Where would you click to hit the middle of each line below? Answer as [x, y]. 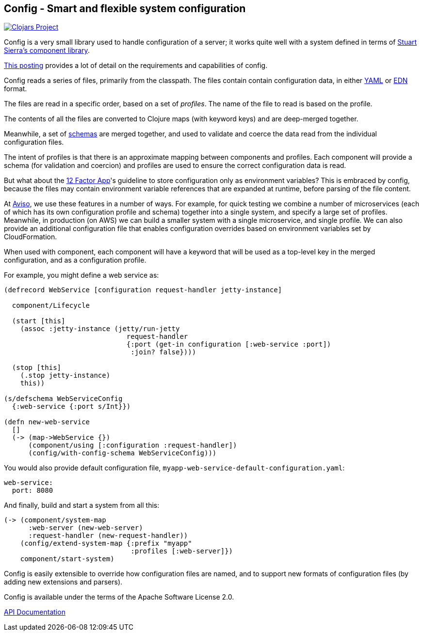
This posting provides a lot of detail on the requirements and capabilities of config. [136, 66]
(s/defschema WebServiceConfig [63, 399]
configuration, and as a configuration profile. [75, 260]
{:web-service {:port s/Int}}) [71, 407]
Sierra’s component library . [47, 50]
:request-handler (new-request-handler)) [108, 536]
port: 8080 [33, 491]
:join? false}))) [163, 352]
